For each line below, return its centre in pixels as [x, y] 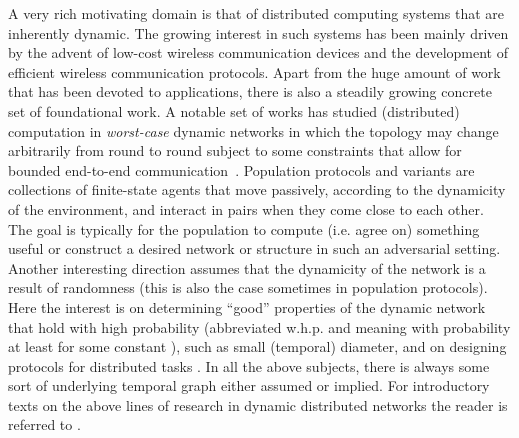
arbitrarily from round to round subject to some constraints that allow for [235, 150]
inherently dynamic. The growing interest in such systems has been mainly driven [258, 32]
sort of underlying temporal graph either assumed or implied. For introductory [249, 385]
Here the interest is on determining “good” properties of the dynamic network [247, 306]
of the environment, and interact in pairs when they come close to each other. [246, 208]
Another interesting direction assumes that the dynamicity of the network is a [247, 267]
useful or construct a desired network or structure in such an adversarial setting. [254, 248]
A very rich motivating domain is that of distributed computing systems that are [256, 13]
